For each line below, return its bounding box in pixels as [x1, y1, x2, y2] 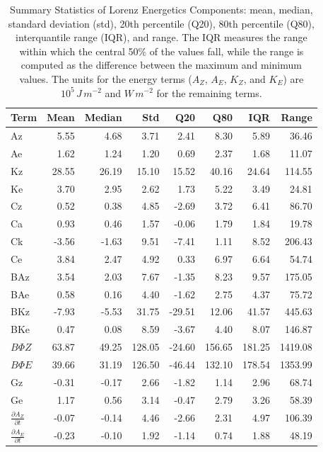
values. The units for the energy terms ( [19, 71, 192, 86]
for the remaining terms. [156, 85, 262, 100]
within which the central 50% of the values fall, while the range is [19, 43, 304, 58]
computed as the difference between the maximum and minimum [20, 57, 302, 72]
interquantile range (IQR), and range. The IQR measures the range [16, 30, 307, 45]
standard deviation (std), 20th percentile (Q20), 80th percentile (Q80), [8, 16, 315, 30]
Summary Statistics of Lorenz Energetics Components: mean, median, [10, 2, 313, 16]
